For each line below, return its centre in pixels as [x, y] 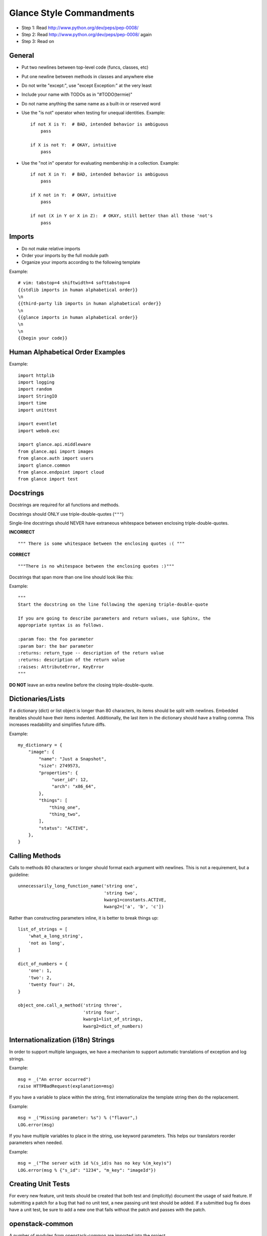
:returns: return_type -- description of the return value [91, 653]
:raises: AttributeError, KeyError [61, 667]
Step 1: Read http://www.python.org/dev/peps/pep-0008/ [80, 28]
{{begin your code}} [43, 338]
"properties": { [58, 773]
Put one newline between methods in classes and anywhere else [87, 76]
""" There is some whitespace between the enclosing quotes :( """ [101, 543]
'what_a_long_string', [56, 936]
